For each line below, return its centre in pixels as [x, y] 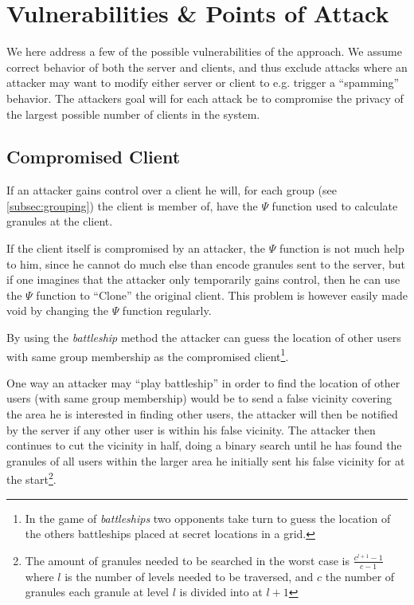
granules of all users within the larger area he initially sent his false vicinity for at [206, 460]
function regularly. [167, 310]
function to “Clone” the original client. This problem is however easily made [222, 295]
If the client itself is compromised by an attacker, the [136, 248]
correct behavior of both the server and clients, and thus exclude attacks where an [207, 67]
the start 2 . [31, 478]
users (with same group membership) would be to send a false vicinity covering [199, 398]
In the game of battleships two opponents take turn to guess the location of [208, 518]
